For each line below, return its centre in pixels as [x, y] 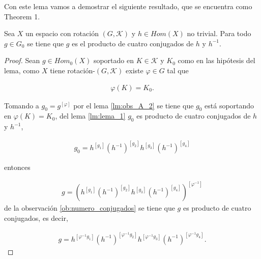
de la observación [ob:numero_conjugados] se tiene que [90, 208]
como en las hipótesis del [216, 60]
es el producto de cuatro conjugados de [133, 43]
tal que [178, 70]
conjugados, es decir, [36, 218]
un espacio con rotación [62, 33]
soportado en [113, 60]
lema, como [22, 70]
